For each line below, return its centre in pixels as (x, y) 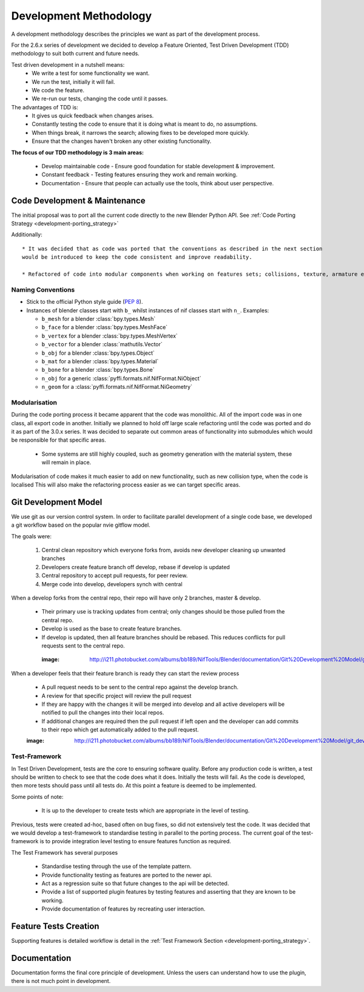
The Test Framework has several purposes (65, 852)
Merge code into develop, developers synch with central (112, 584)
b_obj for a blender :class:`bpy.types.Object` (98, 353)
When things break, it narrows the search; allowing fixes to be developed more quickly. (140, 132)
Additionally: (27, 234)
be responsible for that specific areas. (59, 440)
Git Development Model (57, 502)
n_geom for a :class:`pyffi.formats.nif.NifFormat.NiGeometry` (117, 387)
